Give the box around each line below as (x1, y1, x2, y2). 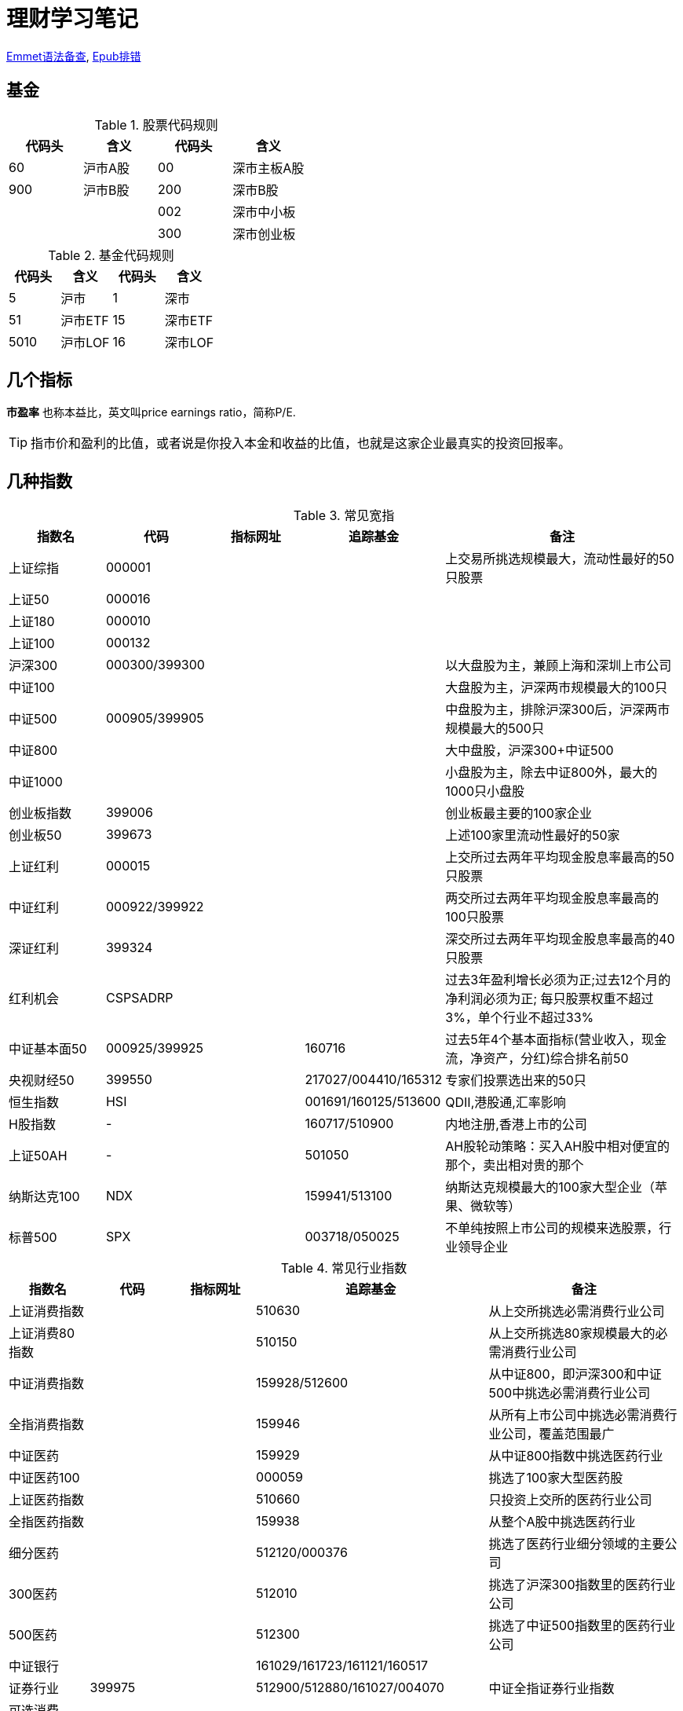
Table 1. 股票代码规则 (94, 116, 218, 133)
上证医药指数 (9, 1492, 85, 1508)
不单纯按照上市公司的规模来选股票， (445, 1220, 659, 1237)
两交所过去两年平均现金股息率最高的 (445, 890, 659, 907)
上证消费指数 (9, 1303, 85, 1320)
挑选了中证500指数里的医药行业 (488, 1618, 676, 1634)
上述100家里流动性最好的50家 (445, 827, 620, 844)
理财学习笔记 (6, 5, 139, 32)
